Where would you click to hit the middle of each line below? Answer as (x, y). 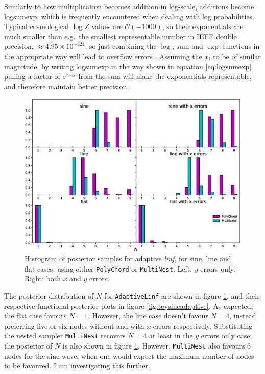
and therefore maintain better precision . (68, 86)
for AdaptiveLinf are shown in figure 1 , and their (182, 295)
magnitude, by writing (39, 66)
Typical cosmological (37, 26)
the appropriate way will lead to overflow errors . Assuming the (103, 56)
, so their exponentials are (203, 26)
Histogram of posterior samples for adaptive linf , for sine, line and (128, 259)
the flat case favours (35, 316)
